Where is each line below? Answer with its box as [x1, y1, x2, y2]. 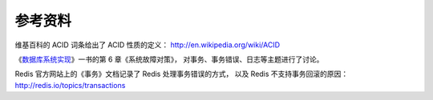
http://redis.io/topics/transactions [14, 80, 126, 90]
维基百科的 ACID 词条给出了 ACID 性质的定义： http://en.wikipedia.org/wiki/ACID [14, 40, 281, 50]
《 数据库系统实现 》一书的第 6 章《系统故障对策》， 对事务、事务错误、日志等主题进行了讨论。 [14, 54, 324, 64]
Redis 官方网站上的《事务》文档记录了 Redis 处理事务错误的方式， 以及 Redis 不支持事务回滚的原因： [14, 69, 349, 79]
